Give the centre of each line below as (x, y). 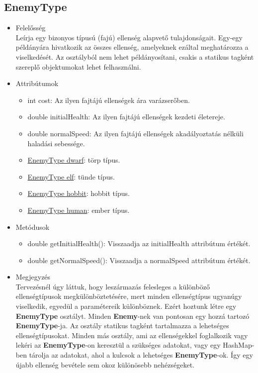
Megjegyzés (33, 277)
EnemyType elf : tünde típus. (71, 176)
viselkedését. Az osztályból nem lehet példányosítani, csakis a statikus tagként (135, 56)
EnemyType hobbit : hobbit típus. (79, 193)
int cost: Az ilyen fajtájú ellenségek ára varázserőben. (109, 100)
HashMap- (239, 345)
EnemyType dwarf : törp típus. (74, 160)
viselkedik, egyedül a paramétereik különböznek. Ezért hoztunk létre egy (126, 306)
